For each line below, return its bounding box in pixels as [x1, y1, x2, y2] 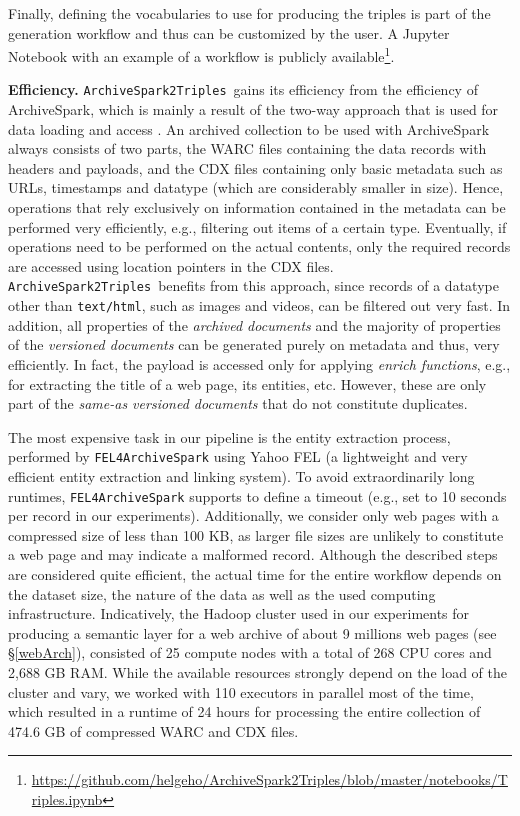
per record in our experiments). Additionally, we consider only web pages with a [8, 505, 499, 526]
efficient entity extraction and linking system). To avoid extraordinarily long [8, 465, 475, 486]
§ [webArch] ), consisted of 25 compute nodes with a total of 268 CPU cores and [8, 642, 492, 663]
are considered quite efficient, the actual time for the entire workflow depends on [8, 564, 502, 584]
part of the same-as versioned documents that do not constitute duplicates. [8, 393, 468, 414]
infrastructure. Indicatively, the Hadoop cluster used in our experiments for [8, 603, 470, 624]
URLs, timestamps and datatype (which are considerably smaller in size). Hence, [8, 177, 504, 198]
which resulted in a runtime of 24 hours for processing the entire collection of [8, 701, 481, 722]
